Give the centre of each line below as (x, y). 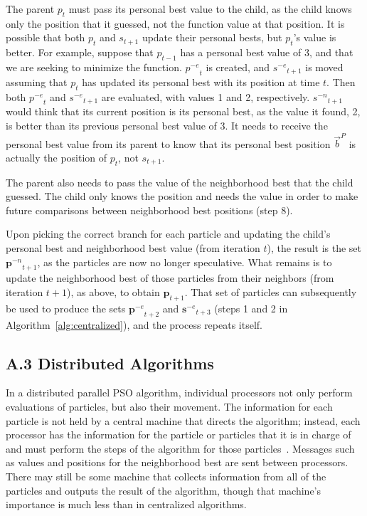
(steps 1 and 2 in (251, 308)
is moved (324, 67)
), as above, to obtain (113, 292)
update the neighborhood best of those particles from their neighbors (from (170, 278)
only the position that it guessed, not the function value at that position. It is (175, 23)
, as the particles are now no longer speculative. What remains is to (185, 262)
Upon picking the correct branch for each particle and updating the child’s (168, 234)
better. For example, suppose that (80, 52)
